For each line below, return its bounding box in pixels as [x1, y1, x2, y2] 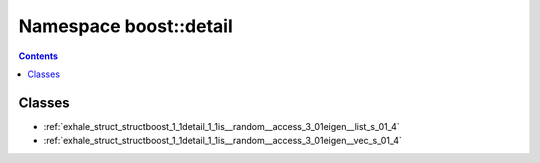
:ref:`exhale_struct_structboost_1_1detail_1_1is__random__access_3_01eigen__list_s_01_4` [43, 120, 400, 132]
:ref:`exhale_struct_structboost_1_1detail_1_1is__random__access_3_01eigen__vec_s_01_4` [43, 135, 402, 147]
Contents [18, 50, 59, 62]
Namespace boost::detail [18, 15, 234, 37]
